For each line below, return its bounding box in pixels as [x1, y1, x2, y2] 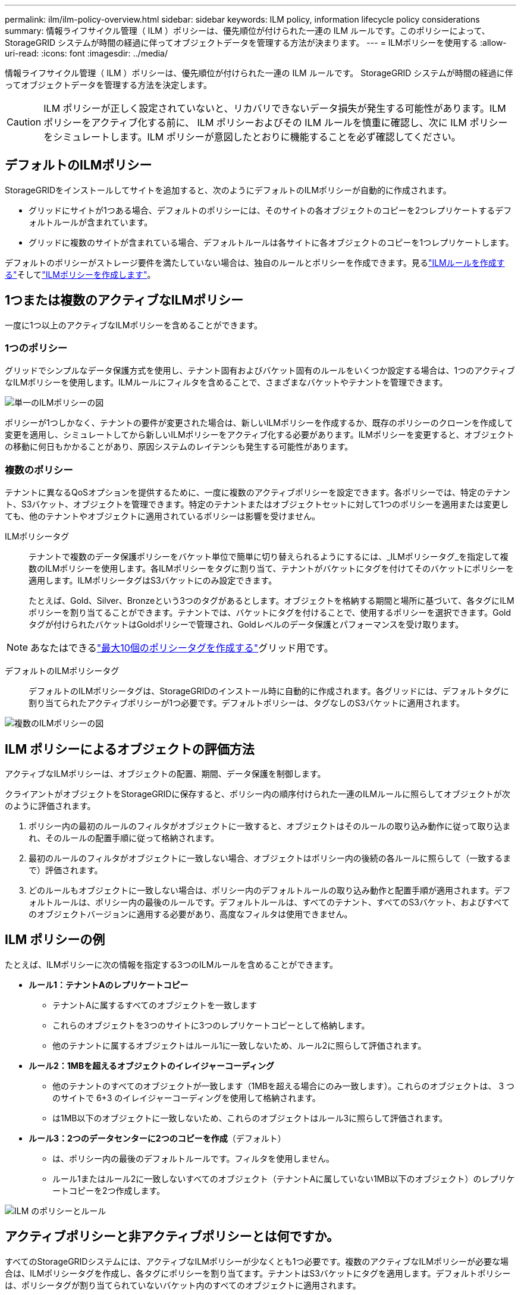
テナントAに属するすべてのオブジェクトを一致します [52, 999, 258, 1010]
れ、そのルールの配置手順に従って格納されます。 [29, 833, 219, 844]
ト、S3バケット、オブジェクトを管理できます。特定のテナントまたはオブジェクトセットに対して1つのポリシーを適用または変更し [5, 499, 509, 510]
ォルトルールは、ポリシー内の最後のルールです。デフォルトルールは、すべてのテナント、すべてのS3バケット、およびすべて [29, 897, 510, 908]
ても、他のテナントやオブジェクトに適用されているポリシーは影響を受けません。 [5, 511, 321, 522]
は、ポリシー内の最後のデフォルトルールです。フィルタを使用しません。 [52, 1153, 334, 1164]
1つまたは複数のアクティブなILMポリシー [5, 293, 244, 308]
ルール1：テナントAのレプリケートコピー [29, 979, 189, 990]
